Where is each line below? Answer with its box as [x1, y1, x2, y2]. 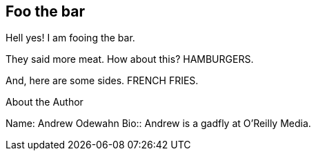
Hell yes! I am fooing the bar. [6, 32, 135, 44]
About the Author [6, 96, 83, 108]
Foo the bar [6, 3, 85, 20]
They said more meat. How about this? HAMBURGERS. [6, 53, 254, 66]
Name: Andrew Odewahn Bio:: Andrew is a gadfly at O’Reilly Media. [6, 117, 311, 130]
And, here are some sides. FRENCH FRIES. [6, 75, 199, 87]
